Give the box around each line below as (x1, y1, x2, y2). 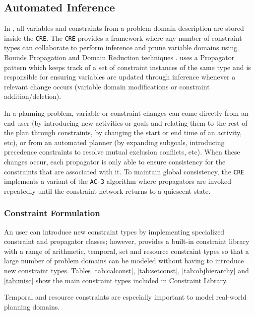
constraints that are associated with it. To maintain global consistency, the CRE (4, 166, 245, 176)
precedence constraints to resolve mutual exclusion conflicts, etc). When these (4, 147, 240, 157)
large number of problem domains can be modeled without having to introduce (4, 255, 244, 266)
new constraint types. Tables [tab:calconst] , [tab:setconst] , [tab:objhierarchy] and (4, 265, 249, 276)
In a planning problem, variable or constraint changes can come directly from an (4, 108, 249, 118)
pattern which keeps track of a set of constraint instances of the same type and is (4, 62, 251, 72)
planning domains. (4, 301, 60, 312)
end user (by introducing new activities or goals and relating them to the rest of (4, 117, 248, 128)
